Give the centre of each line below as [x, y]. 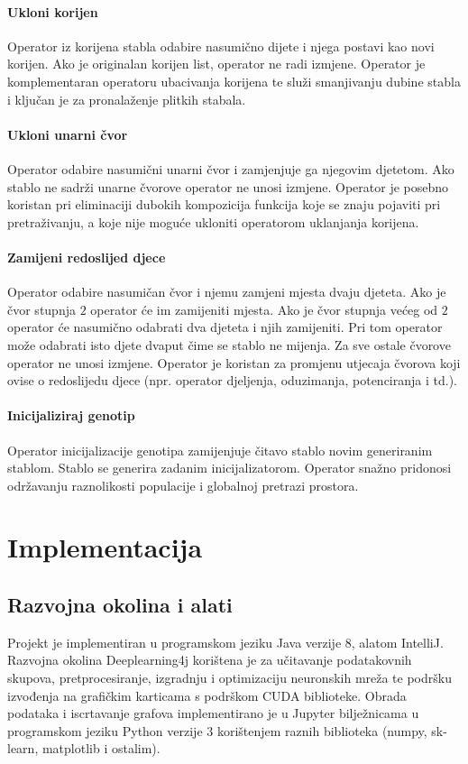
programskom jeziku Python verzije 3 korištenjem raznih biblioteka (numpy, [217, 730]
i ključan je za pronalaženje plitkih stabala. [127, 99]
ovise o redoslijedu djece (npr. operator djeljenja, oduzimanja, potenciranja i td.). [232, 380]
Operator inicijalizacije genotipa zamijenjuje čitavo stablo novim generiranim [220, 450]
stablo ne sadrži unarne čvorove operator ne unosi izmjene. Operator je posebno [228, 186]
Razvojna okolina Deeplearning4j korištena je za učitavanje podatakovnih [210, 660]
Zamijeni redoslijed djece [87, 257]
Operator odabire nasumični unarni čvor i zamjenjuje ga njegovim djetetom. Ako [231, 168]
